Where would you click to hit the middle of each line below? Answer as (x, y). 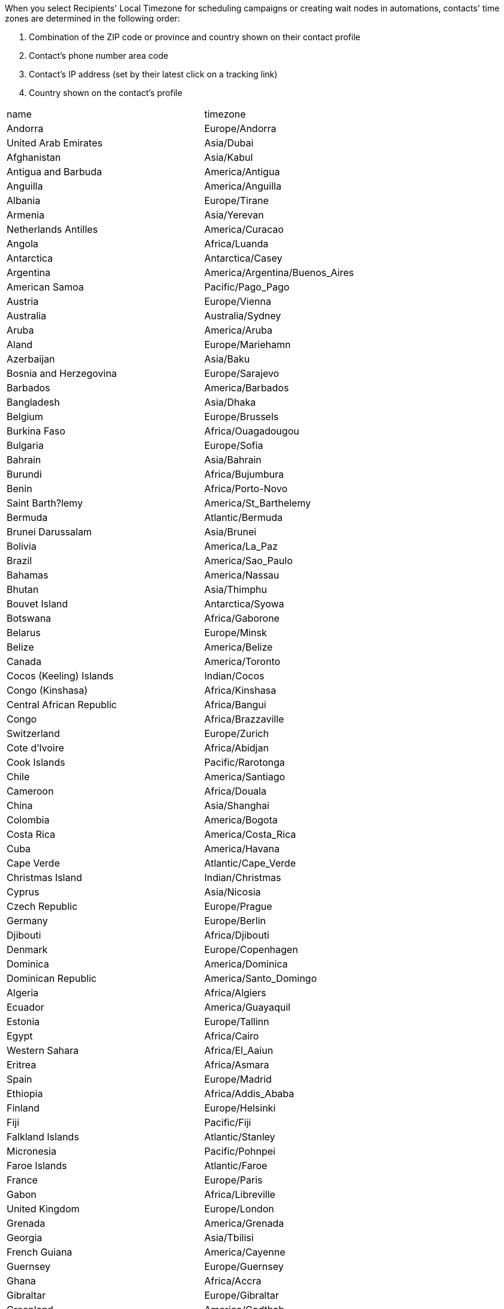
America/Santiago (245, 777)
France (22, 1180)
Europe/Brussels (241, 417)
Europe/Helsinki (240, 1108)
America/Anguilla (243, 186)
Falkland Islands (43, 1137)
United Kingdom (43, 1209)
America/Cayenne (245, 1252)
